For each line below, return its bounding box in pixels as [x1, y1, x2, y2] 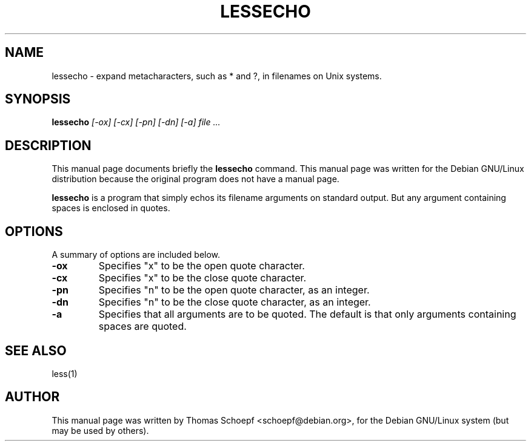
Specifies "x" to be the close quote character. [98, 272, 307, 284]
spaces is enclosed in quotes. [52, 203, 170, 214]
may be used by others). [52, 425, 149, 436]
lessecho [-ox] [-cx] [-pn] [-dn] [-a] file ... [52, 117, 221, 128]
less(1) [52, 368, 78, 379]
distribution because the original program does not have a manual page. [52, 174, 339, 185]
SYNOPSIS [5, 91, 71, 107]
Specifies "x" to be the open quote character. [98, 260, 305, 272]
